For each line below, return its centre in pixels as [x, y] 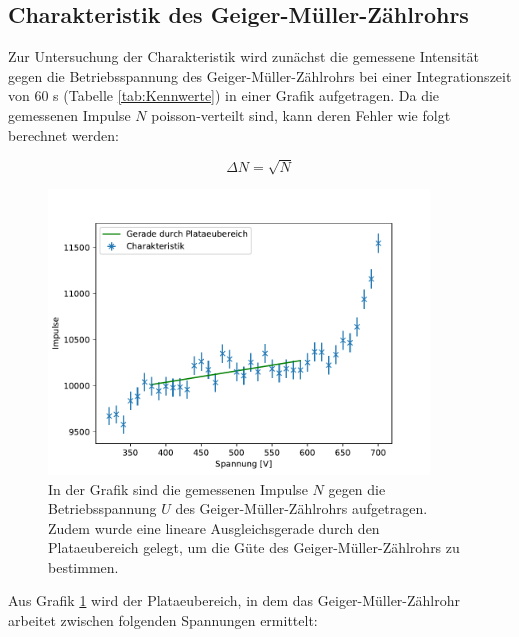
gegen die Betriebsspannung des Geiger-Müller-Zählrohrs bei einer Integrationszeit [260, 75]
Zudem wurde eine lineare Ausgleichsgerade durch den [214, 527]
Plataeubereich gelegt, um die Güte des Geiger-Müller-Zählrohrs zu [254, 547]
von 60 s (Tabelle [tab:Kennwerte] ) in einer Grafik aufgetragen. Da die [224, 95]
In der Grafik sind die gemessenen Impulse [178, 488]
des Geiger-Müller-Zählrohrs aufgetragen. [301, 508]
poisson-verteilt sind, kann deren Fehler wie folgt [301, 114]
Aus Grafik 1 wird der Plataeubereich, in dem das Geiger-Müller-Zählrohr [234, 600]
